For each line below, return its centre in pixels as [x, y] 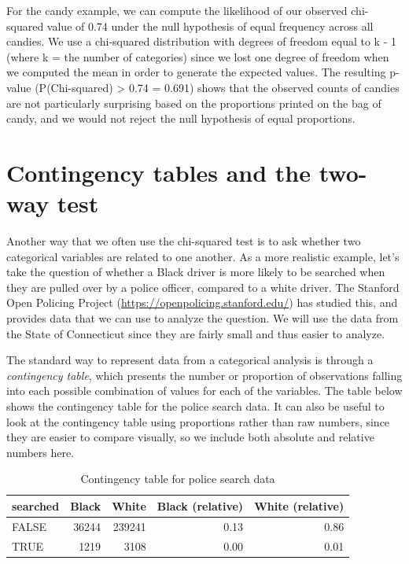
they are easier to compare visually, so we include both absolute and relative [190, 437]
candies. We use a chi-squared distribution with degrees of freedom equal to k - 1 [201, 41]
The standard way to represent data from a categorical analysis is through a [190, 360]
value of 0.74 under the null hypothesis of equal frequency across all [210, 26]
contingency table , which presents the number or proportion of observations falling [204, 375]
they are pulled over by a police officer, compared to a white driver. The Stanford [203, 287]
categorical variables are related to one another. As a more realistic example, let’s [203, 256]
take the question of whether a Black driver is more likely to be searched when [196, 272]
